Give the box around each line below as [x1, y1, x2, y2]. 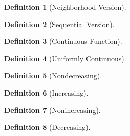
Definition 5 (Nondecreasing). [4, 70, 102, 81]
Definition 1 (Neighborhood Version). [4, 2, 126, 12]
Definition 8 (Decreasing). [4, 122, 91, 132]
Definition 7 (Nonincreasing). [4, 104, 101, 115]
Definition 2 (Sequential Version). [4, 18, 115, 29]
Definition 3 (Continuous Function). [4, 36, 122, 47]
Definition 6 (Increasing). [4, 87, 89, 98]
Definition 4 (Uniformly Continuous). [4, 53, 126, 63]
